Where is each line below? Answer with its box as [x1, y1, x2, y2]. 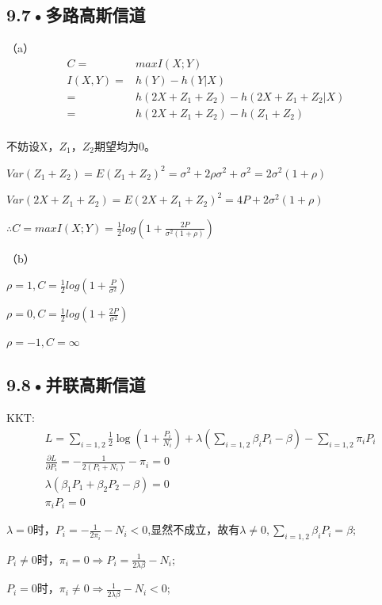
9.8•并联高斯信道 [6, 372, 146, 397]
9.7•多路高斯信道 [6, 2, 146, 27]
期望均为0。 [94, 137, 155, 154]
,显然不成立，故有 [147, 521, 240, 538]
